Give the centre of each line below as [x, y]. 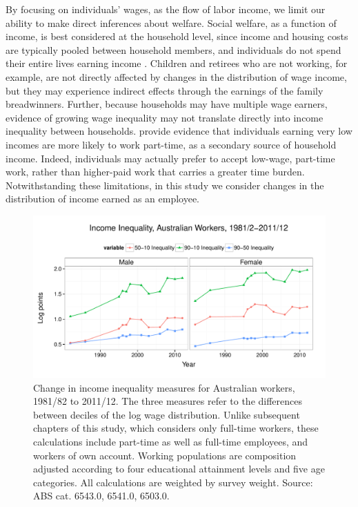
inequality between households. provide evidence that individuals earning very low [179, 131]
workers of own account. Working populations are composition [165, 455]
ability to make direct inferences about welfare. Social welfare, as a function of [171, 22]
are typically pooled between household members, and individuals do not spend [173, 49]
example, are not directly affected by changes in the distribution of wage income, [176, 76]
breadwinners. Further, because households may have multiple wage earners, [167, 104]
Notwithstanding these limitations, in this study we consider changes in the [165, 185]
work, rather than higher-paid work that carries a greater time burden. [155, 172]
